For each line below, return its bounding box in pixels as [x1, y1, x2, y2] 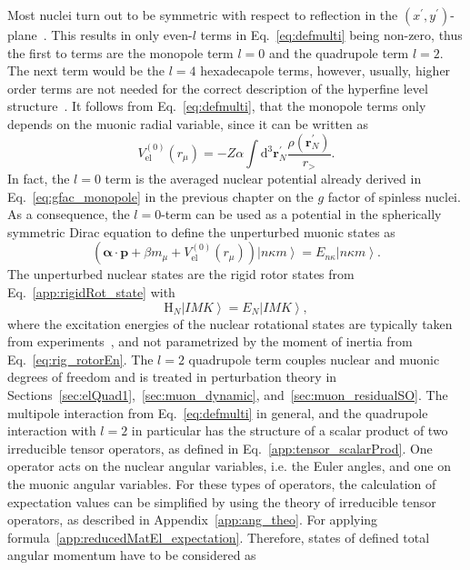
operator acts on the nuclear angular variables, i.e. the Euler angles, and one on [7, 456, 451, 475]
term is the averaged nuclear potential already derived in [105, 169, 422, 188]
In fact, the [7, 169, 70, 188]
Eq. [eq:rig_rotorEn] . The [7, 349, 154, 368]
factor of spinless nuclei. [327, 186, 461, 205]
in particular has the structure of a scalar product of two [131, 421, 448, 440]
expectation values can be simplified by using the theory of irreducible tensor [7, 492, 436, 511]
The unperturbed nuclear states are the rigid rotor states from [7, 265, 355, 284]
